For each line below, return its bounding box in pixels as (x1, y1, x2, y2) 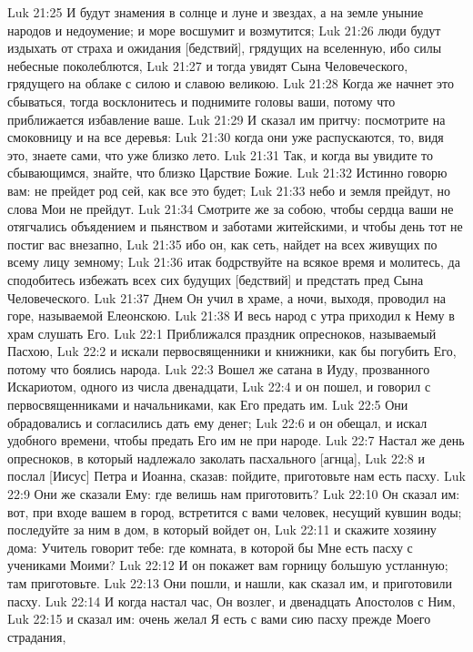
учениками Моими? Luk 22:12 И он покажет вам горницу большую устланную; (7, 555, 448, 575)
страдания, (7, 627, 66, 646)
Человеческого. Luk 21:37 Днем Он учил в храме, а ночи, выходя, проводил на (7, 288, 446, 307)
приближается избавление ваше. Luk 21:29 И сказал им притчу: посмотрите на (7, 109, 446, 128)
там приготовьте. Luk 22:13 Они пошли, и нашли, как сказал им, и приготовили (7, 574, 452, 592)
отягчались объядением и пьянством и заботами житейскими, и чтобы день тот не (7, 217, 463, 236)
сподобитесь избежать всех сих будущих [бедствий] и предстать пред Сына (7, 270, 424, 289)
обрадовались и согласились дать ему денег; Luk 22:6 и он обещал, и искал (7, 413, 428, 432)
